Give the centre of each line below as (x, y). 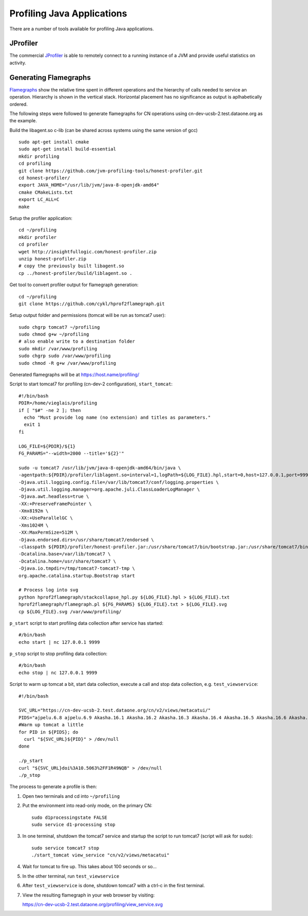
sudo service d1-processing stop (73, 824)
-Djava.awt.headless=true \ (54, 497)
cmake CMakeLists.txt (46, 192)
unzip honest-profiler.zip (53, 259)
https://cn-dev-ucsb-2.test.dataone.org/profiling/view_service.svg (93, 905)
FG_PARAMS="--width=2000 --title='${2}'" (71, 453)
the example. (23, 121)
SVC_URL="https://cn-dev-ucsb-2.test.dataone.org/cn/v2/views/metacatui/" (115, 711)
